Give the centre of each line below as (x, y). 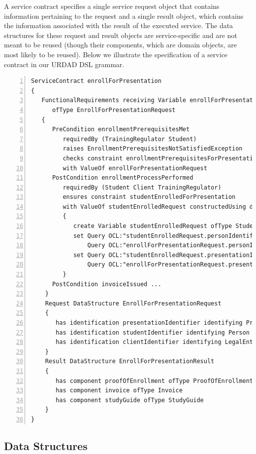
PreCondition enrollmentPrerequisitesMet (121, 130)
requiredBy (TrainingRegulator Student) (130, 139)
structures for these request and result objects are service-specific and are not (121, 35)
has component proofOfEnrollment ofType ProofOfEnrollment (155, 381)
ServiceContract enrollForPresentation (96, 81)
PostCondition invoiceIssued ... (107, 284)
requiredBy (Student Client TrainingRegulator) (142, 187)
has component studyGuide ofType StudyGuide (130, 400)
